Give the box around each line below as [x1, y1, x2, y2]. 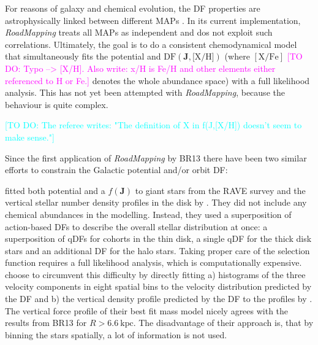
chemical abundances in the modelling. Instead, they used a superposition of [5, 207, 292, 220]
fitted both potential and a [5, 184, 105, 196]
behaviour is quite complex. [5, 98, 108, 110]
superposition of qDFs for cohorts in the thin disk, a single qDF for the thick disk [5, 232, 312, 245]
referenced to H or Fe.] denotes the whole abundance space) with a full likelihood [5, 74, 310, 87]
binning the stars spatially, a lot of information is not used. [5, 328, 227, 341]
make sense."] [5, 130, 55, 143]
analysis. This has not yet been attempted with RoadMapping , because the [5, 86, 285, 99]
